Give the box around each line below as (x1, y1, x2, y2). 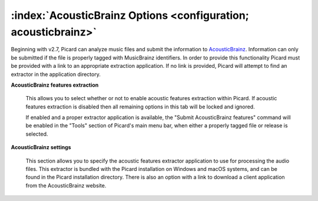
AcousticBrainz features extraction (11, 81, 99, 88)
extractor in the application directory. (11, 71, 101, 78)
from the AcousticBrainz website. (25, 182, 107, 189)
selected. (25, 130, 48, 137)
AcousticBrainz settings (11, 144, 71, 151)
